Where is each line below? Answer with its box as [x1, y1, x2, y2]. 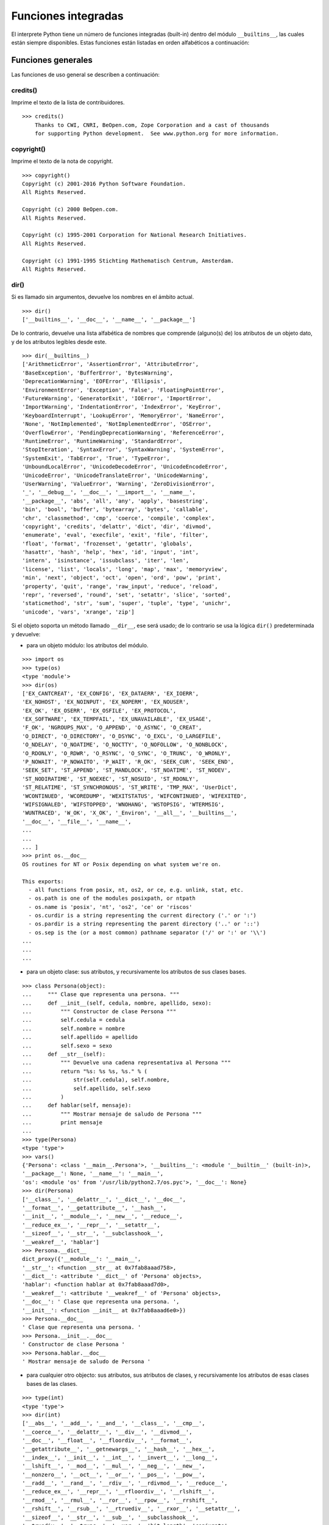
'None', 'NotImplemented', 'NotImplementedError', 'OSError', [22, 421, 212, 428]
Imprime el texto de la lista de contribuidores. [11, 98, 125, 106]
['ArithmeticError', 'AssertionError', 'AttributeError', [22, 361, 199, 368]
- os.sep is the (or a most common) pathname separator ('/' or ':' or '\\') [28, 929, 266, 936]
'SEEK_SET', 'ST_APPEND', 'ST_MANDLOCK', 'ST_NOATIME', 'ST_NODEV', [22, 767, 231, 774]
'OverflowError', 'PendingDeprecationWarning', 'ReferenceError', [22, 429, 225, 436]
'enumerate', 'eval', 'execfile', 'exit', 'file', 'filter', [22, 531, 208, 539]
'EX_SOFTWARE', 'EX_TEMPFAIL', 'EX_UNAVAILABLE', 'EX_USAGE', [22, 716, 212, 723]
